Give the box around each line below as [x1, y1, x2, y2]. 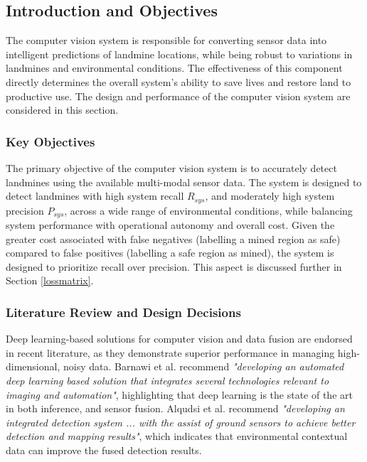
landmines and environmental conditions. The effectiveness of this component [6, 60, 343, 75]
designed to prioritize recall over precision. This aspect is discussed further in [6, 259, 342, 274]
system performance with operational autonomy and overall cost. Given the [6, 217, 335, 232]
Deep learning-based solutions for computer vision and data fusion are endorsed [6, 331, 353, 346]
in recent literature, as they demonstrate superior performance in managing [6, 345, 335, 360]
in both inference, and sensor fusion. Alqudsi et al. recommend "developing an [6, 401, 345, 416]
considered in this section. [6, 102, 119, 117]
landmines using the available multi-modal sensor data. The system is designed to [6, 174, 362, 189]
